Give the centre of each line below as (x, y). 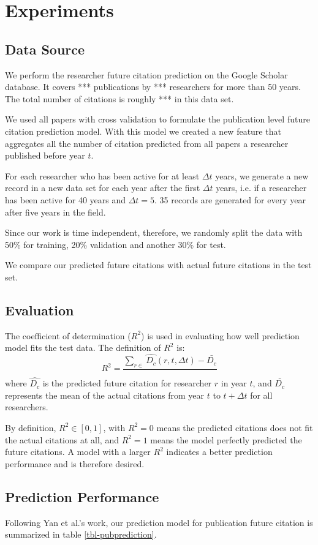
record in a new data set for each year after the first (103, 188)
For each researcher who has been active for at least (102, 175)
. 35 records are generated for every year (230, 199)
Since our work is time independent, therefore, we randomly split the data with (154, 232)
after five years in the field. (55, 212)
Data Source (45, 49)
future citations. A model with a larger (78, 452)
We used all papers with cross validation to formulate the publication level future (157, 119)
